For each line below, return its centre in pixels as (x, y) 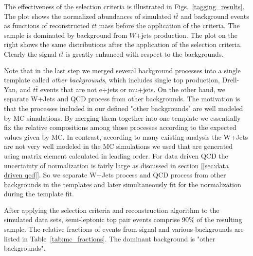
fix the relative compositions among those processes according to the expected (120, 127)
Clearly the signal (30, 54)
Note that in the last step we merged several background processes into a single (122, 70)
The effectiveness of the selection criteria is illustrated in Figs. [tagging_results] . (124, 6)
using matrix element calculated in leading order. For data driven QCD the (116, 155)
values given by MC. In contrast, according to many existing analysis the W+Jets (126, 136)
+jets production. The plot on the (187, 35)
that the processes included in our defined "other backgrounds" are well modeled (124, 108)
